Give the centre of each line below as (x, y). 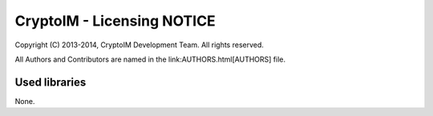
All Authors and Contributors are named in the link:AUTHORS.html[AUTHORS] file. (150, 59)
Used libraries (51, 82)
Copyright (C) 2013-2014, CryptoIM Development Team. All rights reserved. (140, 45)
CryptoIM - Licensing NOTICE (115, 21)
